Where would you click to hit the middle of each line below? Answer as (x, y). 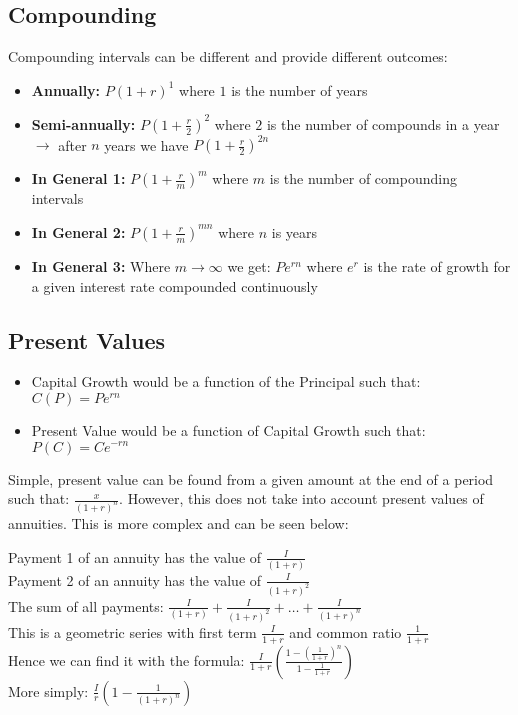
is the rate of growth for (437, 265)
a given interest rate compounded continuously (174, 285)
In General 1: (78, 178)
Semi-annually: (83, 123)
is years (294, 231)
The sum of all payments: (86, 605)
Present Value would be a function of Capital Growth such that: (228, 429)
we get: (249, 265)
